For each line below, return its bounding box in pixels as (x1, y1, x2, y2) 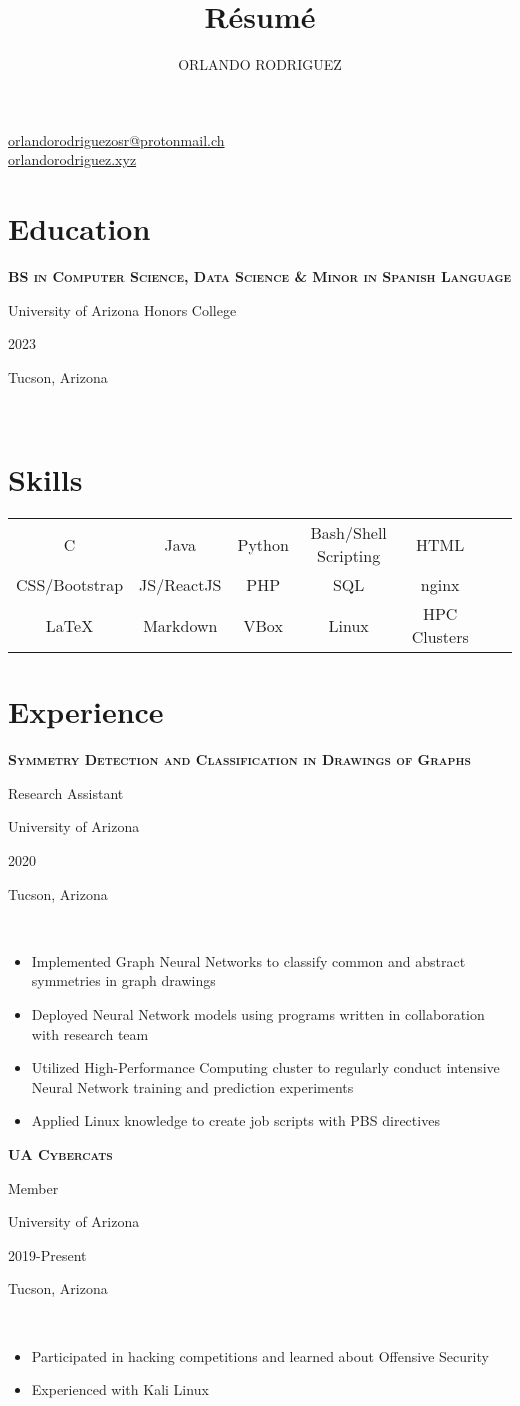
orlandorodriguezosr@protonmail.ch (8, 129, 225, 150)
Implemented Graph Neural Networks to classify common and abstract (31, 950, 466, 971)
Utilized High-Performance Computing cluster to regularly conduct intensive (31, 1057, 500, 1078)
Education (8, 208, 151, 249)
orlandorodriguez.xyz (8, 149, 137, 170)
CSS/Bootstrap (16, 573, 124, 597)
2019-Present (8, 1244, 87, 1265)
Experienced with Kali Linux (31, 1379, 209, 1400)
